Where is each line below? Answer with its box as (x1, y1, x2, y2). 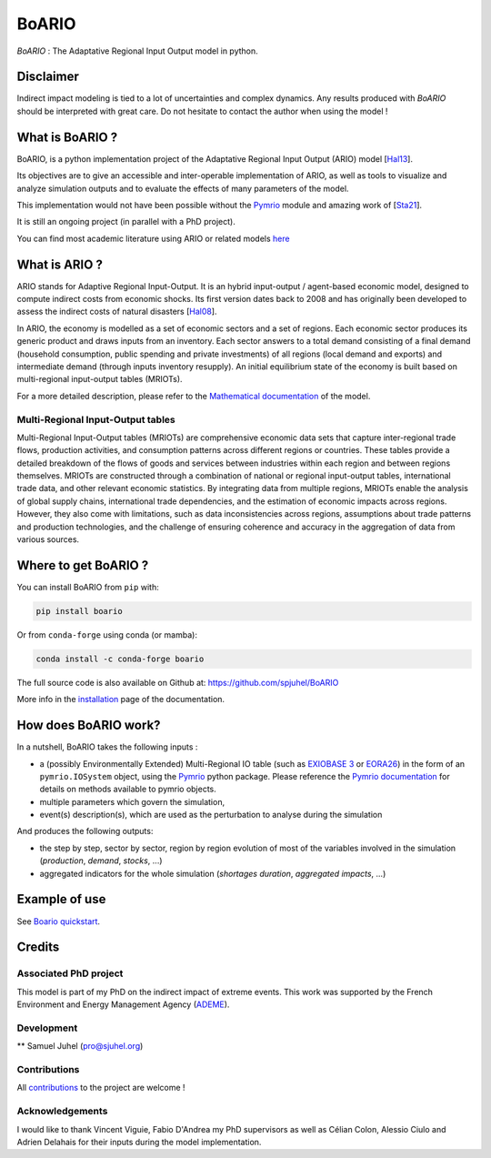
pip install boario (35, 606, 123, 616)
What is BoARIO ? (16, 129, 118, 145)
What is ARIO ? (16, 257, 104, 272)
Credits (16, 940, 60, 955)
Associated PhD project (16, 967, 124, 980)
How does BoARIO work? (16, 718, 161, 733)
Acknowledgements (16, 1105, 108, 1118)
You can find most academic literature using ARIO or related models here (16, 233, 290, 244)
